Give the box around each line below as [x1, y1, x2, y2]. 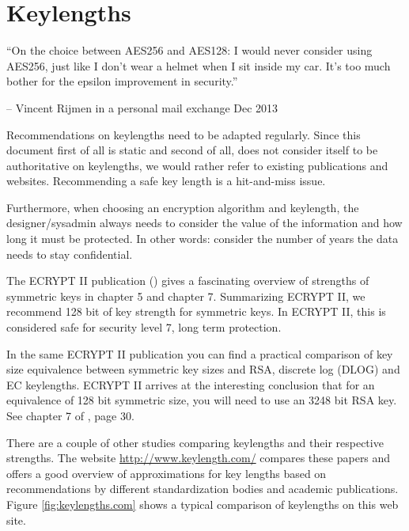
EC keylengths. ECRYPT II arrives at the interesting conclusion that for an [6, 376, 375, 393]
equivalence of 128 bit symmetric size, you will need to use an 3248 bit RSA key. [6, 392, 397, 408]
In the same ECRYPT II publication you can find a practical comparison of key [6, 345, 393, 362]
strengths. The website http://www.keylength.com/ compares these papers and [6, 449, 391, 466]
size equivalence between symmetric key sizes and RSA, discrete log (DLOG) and [6, 361, 400, 377]
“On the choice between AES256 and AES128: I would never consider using [6, 42, 373, 59]
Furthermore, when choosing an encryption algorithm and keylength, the [6, 199, 359, 215]
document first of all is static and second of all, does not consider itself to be [6, 142, 378, 158]
